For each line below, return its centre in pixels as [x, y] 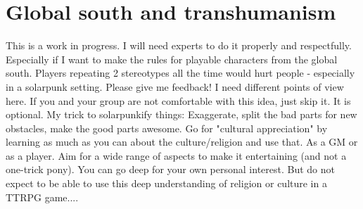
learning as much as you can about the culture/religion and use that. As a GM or [182, 142]
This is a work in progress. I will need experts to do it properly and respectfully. [179, 45]
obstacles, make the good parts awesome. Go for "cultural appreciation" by [167, 128]
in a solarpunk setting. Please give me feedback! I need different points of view [175, 86]
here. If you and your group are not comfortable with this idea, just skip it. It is [178, 100]
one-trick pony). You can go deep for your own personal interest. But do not [171, 169]
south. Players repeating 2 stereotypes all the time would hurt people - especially [180, 73]
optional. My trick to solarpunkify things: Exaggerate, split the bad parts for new [181, 114]
